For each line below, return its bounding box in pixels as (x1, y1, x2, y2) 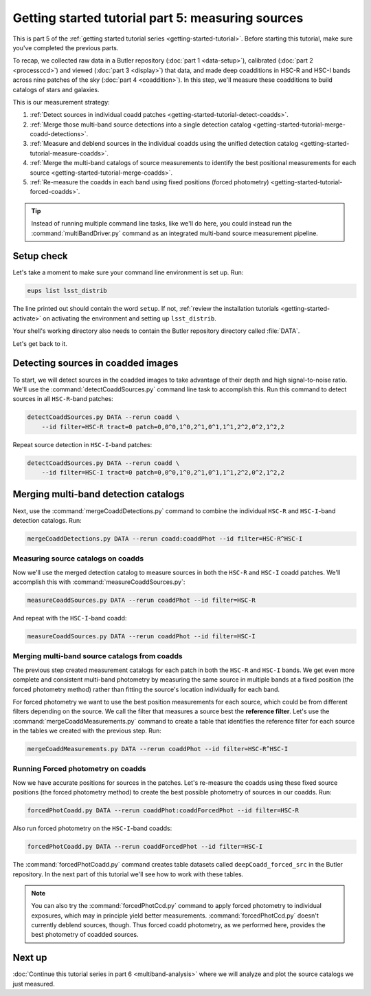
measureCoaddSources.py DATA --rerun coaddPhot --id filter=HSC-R (27, 596, 256, 605)
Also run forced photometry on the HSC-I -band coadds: (12, 824, 172, 832)
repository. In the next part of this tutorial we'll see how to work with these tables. (12, 870, 244, 878)
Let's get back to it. (12, 339, 68, 347)
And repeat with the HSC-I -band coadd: (12, 614, 127, 622)
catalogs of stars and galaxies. (12, 85, 100, 94)
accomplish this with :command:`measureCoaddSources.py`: (12, 578, 185, 586)
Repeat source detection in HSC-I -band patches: (12, 440, 153, 448)
